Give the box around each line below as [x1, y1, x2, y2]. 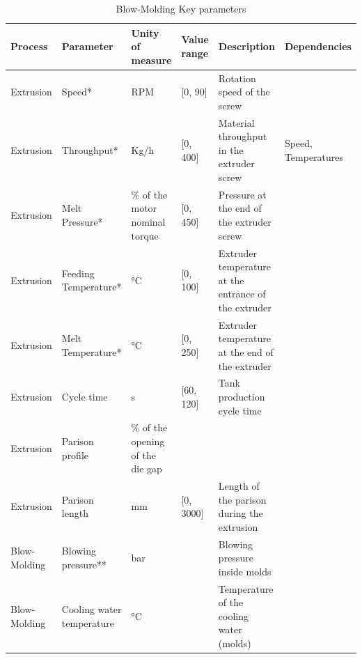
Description [218, 39, 275, 54]
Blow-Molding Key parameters [116, 1, 246, 15]
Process [10, 39, 48, 54]
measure [131, 52, 172, 67]
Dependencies [284, 39, 352, 54]
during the [218, 506, 263, 520]
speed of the [218, 84, 270, 99]
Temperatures [284, 149, 344, 164]
